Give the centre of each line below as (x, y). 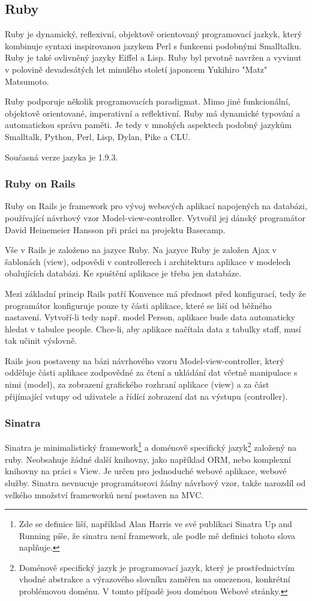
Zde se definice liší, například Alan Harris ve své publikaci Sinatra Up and (155, 524)
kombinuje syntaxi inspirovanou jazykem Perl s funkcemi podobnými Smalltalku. (153, 45)
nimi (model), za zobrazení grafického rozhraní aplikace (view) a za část (137, 384)
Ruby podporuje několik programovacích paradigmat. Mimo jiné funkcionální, (148, 101)
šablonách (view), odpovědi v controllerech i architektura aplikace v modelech (148, 261)
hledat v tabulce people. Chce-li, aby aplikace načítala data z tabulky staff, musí (153, 328)
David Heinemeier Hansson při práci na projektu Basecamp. (115, 229)
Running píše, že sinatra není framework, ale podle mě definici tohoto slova (157, 535)
